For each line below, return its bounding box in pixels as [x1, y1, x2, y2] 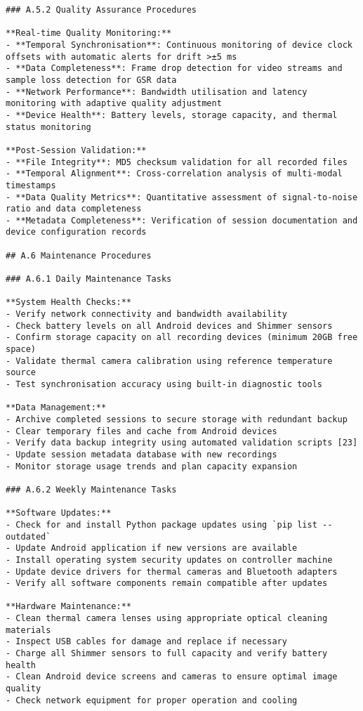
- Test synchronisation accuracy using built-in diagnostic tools [6, 379, 323, 389]
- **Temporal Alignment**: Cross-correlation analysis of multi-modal [6, 169, 343, 179]
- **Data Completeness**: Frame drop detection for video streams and [6, 63, 343, 74]
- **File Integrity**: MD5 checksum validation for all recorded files [6, 157, 348, 167]
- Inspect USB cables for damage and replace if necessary [6, 637, 287, 647]
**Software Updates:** [6, 508, 112, 518]
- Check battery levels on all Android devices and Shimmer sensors [6, 320, 333, 331]
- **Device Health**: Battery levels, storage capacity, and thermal [6, 110, 338, 120]
